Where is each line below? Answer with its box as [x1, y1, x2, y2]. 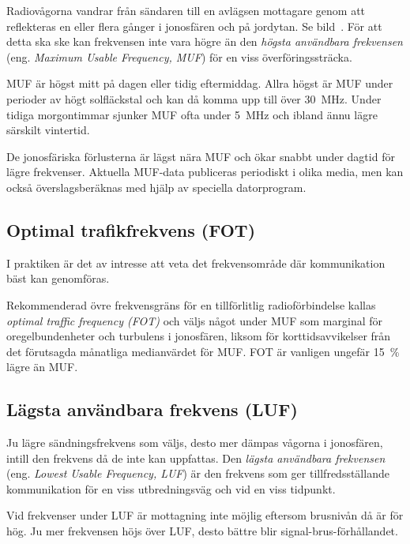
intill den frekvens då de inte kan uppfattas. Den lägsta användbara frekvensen [6, 449, 386, 466]
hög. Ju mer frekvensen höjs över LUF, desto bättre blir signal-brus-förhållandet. [6, 523, 398, 539]
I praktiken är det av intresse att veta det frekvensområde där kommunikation [6, 254, 386, 271]
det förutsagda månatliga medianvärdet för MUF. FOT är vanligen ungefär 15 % [6, 343, 400, 359]
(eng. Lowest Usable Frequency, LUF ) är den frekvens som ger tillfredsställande [6, 465, 389, 482]
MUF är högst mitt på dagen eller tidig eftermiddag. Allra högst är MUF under [6, 75, 393, 92]
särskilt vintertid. [6, 122, 90, 138]
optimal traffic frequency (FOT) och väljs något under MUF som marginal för [6, 312, 383, 328]
